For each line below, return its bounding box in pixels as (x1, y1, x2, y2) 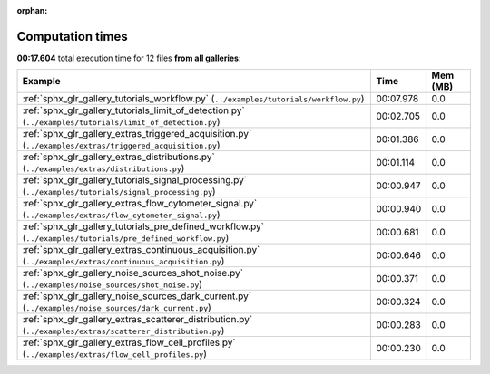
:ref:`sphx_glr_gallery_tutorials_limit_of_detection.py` (22, 104, 245, 117)
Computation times (16, 28, 128, 44)
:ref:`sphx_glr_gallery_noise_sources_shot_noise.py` (22, 267, 244, 280)
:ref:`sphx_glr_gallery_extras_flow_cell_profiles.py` (22, 336, 236, 349)
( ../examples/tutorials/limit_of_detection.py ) (22, 116, 220, 129)
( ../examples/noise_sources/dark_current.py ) (22, 302, 212, 314)
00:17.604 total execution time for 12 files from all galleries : (16, 53, 241, 63)
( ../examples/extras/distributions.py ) (22, 162, 185, 175)
